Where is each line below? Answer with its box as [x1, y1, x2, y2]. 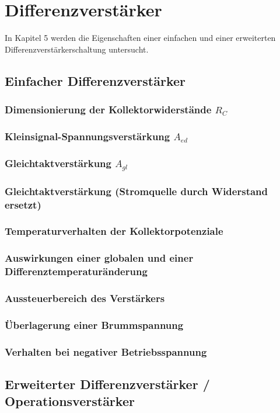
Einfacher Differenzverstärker [5, 71, 186, 89]
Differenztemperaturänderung [5, 264, 148, 279]
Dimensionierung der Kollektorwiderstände [5, 102, 212, 117]
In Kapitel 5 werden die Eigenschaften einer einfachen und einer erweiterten [5, 32, 276, 44]
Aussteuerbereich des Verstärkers [5, 291, 165, 306]
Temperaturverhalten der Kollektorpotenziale [5, 224, 223, 238]
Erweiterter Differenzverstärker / [5, 375, 210, 393]
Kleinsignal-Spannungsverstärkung [5, 129, 170, 143]
